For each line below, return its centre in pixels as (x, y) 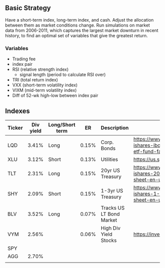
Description (115, 128)
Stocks (109, 240)
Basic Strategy (28, 8)
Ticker (15, 128)
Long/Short (62, 125)
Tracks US (113, 208)
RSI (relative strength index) (40, 69)
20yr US (110, 170)
